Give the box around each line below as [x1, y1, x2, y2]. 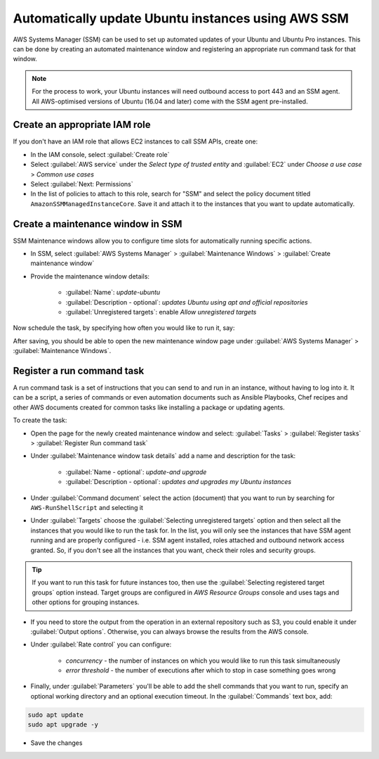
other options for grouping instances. [32, 598, 140, 606]
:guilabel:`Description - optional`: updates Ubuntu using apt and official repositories [65, 298, 308, 306]
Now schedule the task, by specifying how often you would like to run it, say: [13, 324, 235, 332]
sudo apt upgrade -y [27, 721, 98, 729]
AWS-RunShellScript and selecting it [30, 503, 144, 511]
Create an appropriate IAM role [13, 119, 151, 131]
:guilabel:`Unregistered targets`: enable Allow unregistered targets [65, 308, 257, 316]
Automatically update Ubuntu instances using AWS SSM [13, 11, 349, 26]
